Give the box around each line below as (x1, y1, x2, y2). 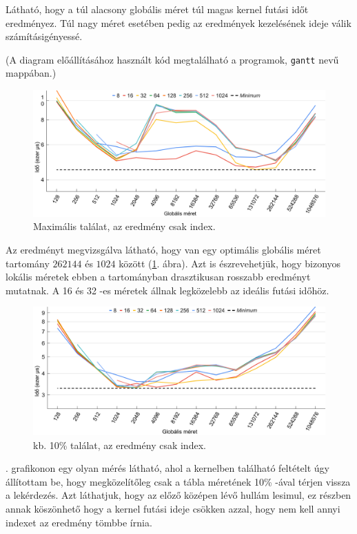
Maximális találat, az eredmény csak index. (33, 219, 216, 233)
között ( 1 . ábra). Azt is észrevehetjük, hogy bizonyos (119, 256, 341, 270)
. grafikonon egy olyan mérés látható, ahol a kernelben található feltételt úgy (6, 461, 329, 475)
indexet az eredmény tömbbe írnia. (6, 515, 152, 529)
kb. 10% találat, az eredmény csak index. (33, 437, 206, 452)
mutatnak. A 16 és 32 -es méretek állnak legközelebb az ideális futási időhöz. (6, 283, 329, 297)
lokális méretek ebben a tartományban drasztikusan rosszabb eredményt (6, 269, 311, 284)
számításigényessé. (6, 29, 83, 44)
